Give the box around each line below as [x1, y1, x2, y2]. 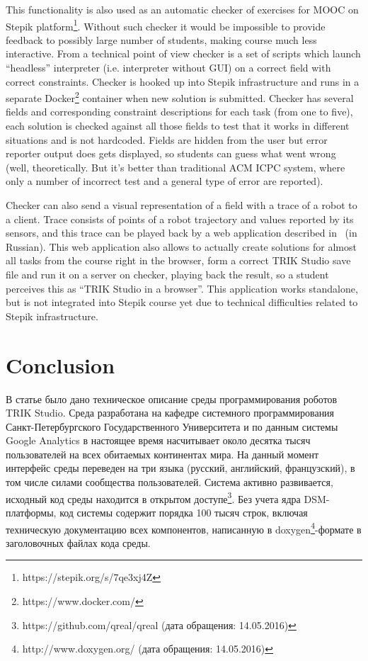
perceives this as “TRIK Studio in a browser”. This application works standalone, [6, 281, 358, 295]
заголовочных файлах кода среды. [6, 535, 151, 550]
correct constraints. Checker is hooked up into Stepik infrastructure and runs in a [6, 74, 360, 89]
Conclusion [6, 350, 115, 379]
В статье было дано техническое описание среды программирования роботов [6, 391, 338, 406]
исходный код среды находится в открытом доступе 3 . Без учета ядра [6, 489, 301, 506]
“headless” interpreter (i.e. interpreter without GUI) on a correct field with [6, 60, 331, 75]
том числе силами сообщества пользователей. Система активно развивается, [6, 475, 333, 490]
